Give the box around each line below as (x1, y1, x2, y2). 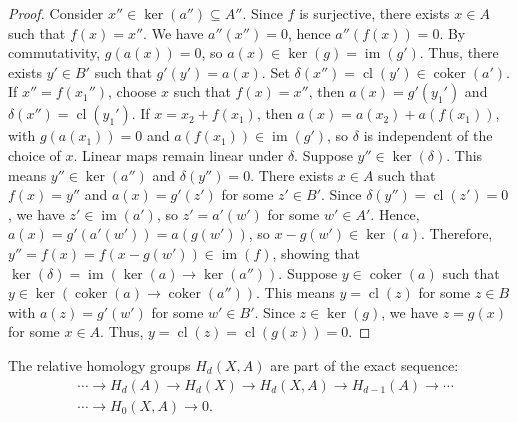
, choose (108, 81, 157, 102)
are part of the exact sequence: (270, 354, 459, 375)
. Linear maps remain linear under (73, 144, 284, 165)
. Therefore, (421, 223, 493, 244)
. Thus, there (419, 42, 499, 63)
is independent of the (363, 125, 493, 146)
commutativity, (8, 42, 101, 63)
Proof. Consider (8, 3, 104, 23)
